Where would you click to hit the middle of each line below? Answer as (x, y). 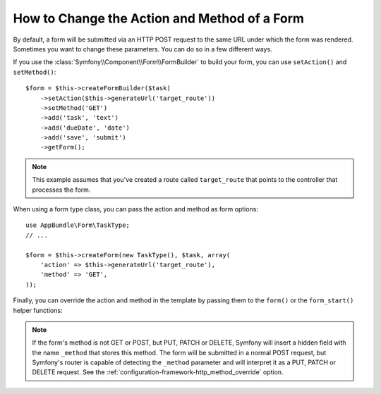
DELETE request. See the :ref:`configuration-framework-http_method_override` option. (158, 372)
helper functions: (38, 310)
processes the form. (61, 190)
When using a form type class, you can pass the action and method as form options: (136, 209)
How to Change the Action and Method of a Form (159, 18)
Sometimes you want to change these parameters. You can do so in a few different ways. (143, 49)
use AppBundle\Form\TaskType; (78, 225)
